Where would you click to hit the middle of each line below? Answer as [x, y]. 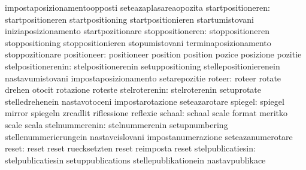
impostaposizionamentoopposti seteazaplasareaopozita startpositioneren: [137, 7]
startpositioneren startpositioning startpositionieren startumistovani [129, 19]
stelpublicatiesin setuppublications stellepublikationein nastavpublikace [135, 160]
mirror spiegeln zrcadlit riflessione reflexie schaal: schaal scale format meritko [146, 113]
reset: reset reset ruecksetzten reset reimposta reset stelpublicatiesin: [130, 148]
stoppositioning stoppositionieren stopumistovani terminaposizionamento [138, 42]
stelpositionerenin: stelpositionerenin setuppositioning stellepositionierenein [143, 66]
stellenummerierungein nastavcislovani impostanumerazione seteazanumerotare [149, 136]
